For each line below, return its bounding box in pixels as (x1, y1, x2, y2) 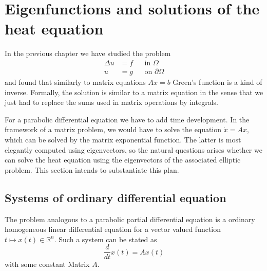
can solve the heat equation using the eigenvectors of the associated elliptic (5, 154, 241, 165)
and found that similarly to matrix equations (5, 76, 146, 87)
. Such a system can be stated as (54, 233, 157, 244)
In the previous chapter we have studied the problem (5, 48, 171, 59)
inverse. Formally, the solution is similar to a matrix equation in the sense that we (5, 86, 263, 97)
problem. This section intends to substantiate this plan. (5, 164, 179, 175)
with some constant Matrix (5, 259, 90, 269)
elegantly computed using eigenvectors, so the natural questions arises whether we (5, 144, 262, 155)
